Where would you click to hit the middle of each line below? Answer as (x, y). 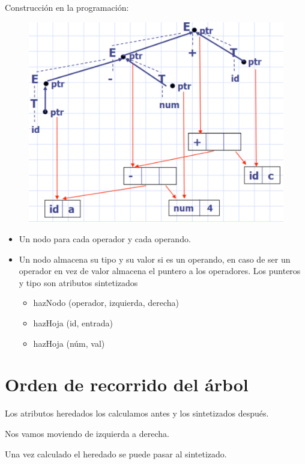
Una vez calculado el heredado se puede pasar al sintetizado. (116, 453)
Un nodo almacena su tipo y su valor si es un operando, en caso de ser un (155, 259)
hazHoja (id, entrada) (73, 323)
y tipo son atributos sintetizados (78, 282)
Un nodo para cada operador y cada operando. (105, 239)
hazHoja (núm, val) (69, 343)
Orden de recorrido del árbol (127, 384)
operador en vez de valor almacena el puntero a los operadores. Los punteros (160, 271)
